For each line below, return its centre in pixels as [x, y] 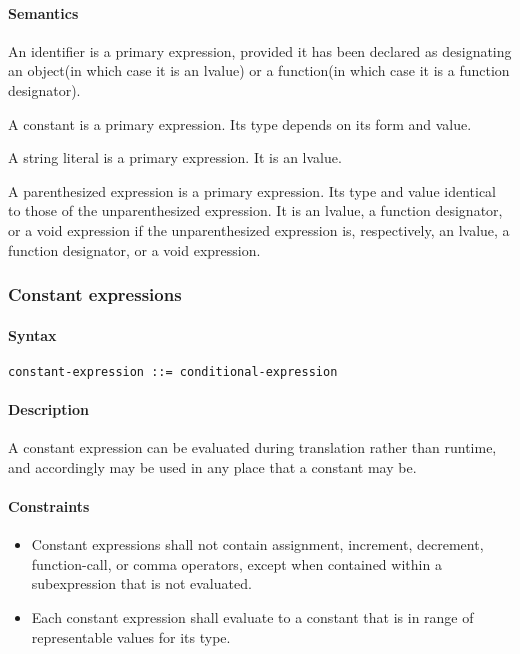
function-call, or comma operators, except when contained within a [236, 563]
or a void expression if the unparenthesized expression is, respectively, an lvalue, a [259, 229]
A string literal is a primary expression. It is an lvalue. [175, 157]
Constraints [49, 506]
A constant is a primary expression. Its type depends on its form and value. [240, 123]
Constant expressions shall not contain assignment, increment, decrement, [257, 544]
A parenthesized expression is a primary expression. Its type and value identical [252, 190]
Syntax [32, 334]
